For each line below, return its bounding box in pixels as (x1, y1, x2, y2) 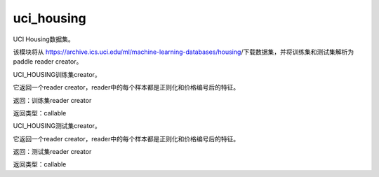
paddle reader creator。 (13, 57, 83, 66)
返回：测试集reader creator (13, 148, 92, 156)
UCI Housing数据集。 (13, 35, 75, 43)
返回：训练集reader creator (13, 96, 92, 104)
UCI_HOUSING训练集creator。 (13, 70, 101, 78)
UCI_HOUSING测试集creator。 (13, 122, 101, 130)
